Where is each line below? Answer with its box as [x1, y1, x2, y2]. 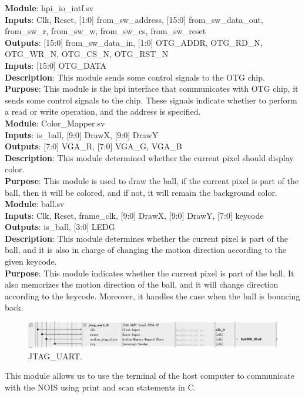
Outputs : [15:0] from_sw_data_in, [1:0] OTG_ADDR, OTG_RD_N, [5, 36, 263, 48]
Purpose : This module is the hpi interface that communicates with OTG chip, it [5, 82, 299, 95]
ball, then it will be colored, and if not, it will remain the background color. [5, 186, 277, 198]
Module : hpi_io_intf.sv [5, 2, 94, 14]
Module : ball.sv [5, 198, 65, 210]
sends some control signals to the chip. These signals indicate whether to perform [5, 94, 297, 106]
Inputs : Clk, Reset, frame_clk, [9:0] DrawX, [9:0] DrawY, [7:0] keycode [5, 209, 264, 221]
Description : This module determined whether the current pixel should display [5, 151, 294, 164]
